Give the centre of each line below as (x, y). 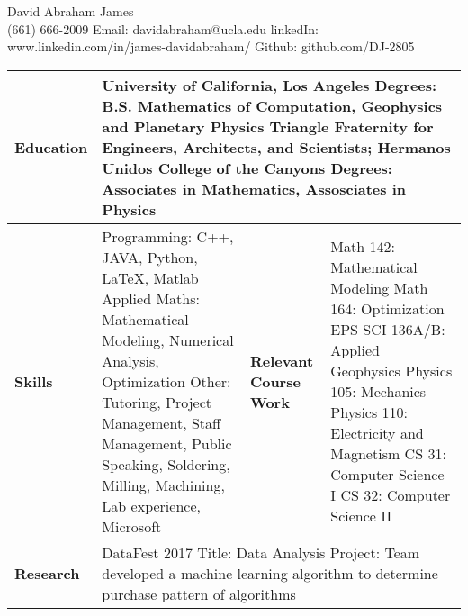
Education (51, 147)
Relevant (282, 360)
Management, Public (167, 443)
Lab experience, (151, 505)
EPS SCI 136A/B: (388, 330)
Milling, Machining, (163, 485)
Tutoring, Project (157, 402)
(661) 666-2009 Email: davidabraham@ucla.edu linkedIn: (163, 28)
